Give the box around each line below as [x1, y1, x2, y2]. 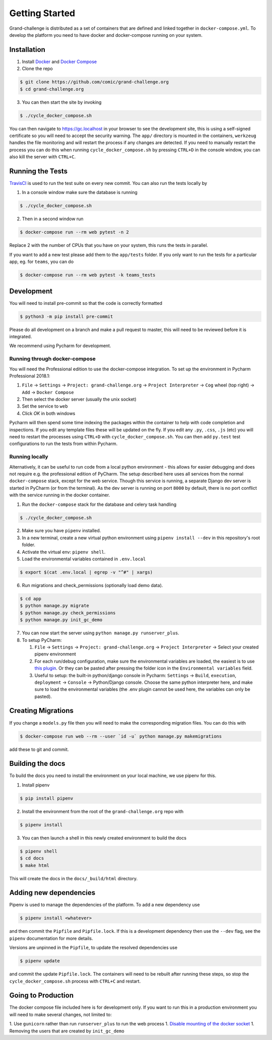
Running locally [9, 453, 48, 461]
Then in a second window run [22, 216, 84, 222]
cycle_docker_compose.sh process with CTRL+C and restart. [9, 978, 141, 984]
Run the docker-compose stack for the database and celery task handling [22, 501, 177, 507]
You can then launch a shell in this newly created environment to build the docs [22, 834, 186, 841]
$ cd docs [20, 856, 44, 861]
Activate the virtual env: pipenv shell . [22, 549, 106, 555]
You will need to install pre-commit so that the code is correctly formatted [9, 300, 162, 306]
